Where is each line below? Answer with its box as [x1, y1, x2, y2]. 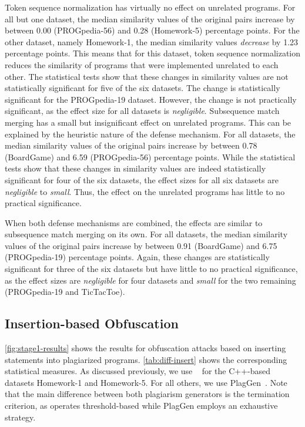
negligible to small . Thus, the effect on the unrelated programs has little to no [5, 185, 285, 197]
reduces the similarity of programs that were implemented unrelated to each [5, 58, 279, 70]
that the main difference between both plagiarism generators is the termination [5, 388, 290, 400]
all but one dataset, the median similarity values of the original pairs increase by [5, 12, 295, 25]
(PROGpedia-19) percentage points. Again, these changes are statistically [5, 251, 270, 263]
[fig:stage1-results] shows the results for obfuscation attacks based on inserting [5, 342, 286, 354]
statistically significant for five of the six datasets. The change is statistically [5, 82, 280, 94]
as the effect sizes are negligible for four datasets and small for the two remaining [5, 274, 296, 286]
